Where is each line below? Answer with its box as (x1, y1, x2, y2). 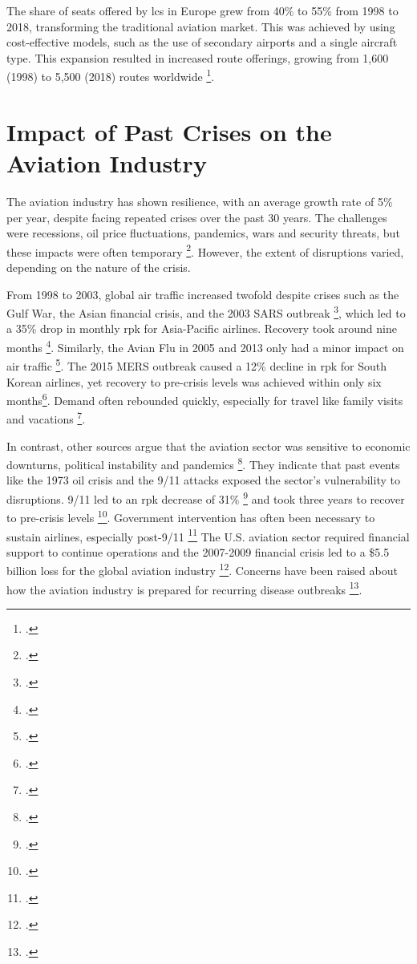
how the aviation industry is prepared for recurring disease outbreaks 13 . (6, 578, 362, 597)
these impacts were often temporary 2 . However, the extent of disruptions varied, (6, 241, 404, 260)
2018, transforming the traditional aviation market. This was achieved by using (6, 18, 395, 34)
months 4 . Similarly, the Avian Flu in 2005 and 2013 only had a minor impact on (6, 337, 404, 355)
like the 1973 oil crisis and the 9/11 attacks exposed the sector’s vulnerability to (6, 472, 400, 488)
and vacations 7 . (6, 408, 86, 427)
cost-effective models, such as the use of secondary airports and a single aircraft (6, 34, 398, 51)
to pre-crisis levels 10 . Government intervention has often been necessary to (6, 507, 375, 525)
